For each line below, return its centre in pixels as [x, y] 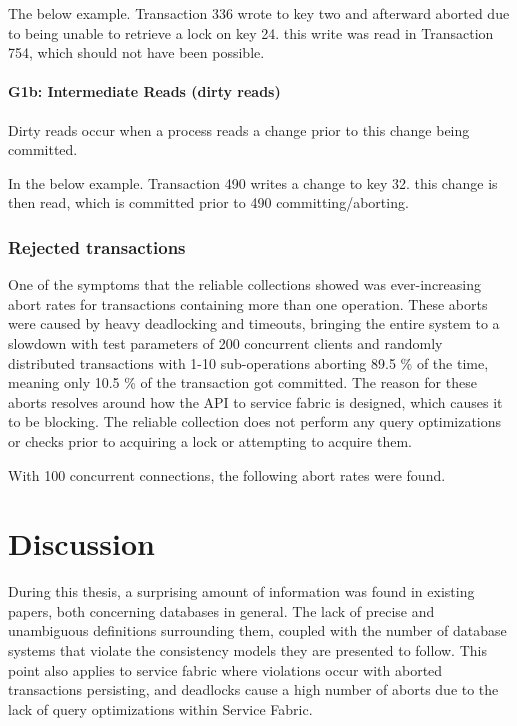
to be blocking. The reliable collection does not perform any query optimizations [255, 421]
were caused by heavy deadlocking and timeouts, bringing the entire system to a [254, 323]
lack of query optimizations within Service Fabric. [160, 708]
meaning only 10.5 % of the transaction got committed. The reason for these [242, 382]
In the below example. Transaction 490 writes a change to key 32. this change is [253, 182]
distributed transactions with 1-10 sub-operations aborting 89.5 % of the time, [248, 362]
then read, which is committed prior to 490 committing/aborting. [208, 202]
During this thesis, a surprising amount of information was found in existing [241, 591]
